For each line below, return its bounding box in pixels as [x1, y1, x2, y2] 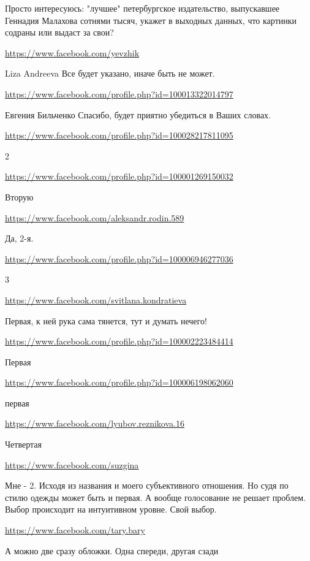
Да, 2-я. [5, 232, 34, 245]
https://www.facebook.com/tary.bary [5, 524, 145, 536]
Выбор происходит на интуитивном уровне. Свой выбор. [5, 503, 217, 516]
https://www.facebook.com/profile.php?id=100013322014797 [5, 87, 233, 100]
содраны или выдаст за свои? [5, 26, 114, 39]
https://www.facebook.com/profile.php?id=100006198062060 [5, 376, 233, 389]
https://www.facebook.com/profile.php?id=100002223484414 [5, 335, 233, 348]
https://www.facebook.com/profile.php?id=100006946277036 [5, 252, 233, 265]
